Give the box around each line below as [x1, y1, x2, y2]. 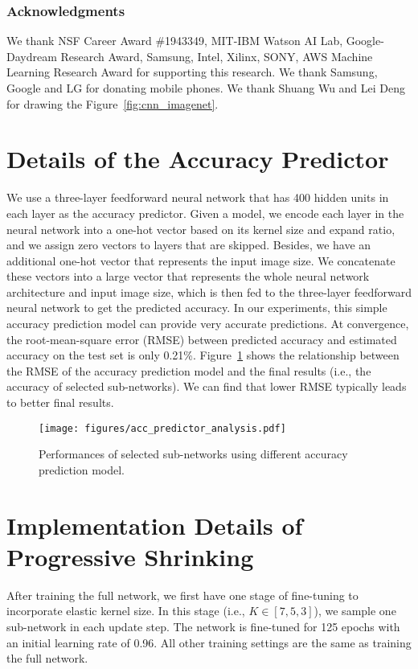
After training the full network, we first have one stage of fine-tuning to [6, 586, 359, 603]
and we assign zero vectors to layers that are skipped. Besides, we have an [6, 236, 371, 253]
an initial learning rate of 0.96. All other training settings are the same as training [6, 634, 412, 651]
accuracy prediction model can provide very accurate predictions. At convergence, [6, 315, 409, 332]
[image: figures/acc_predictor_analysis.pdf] [39, 422, 286, 434]
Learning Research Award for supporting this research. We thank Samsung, [6, 64, 378, 80]
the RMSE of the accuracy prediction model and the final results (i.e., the [6, 362, 371, 379]
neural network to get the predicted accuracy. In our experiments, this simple [6, 299, 387, 316]
